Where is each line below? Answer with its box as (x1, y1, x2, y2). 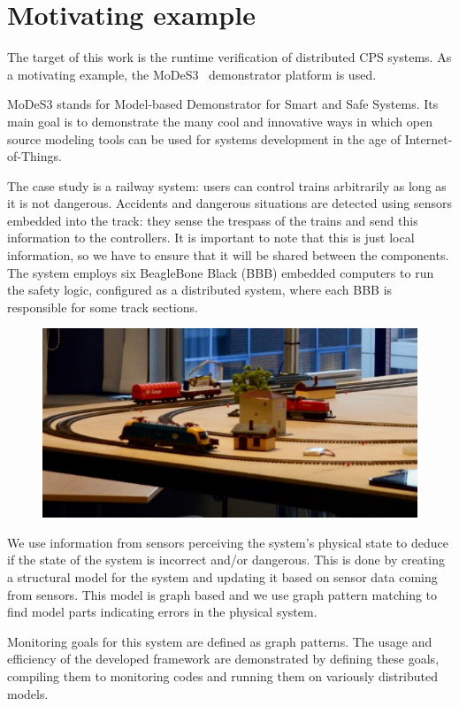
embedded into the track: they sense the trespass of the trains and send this (7, 211, 418, 229)
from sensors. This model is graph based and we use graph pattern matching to (7, 585, 438, 603)
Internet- (404, 129, 453, 148)
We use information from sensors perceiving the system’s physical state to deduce (7, 533, 448, 551)
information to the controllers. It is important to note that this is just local (7, 228, 415, 247)
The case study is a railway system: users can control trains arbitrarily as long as (7, 176, 447, 195)
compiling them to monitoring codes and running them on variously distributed (7, 667, 438, 685)
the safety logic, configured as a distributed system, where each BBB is (7, 280, 393, 299)
